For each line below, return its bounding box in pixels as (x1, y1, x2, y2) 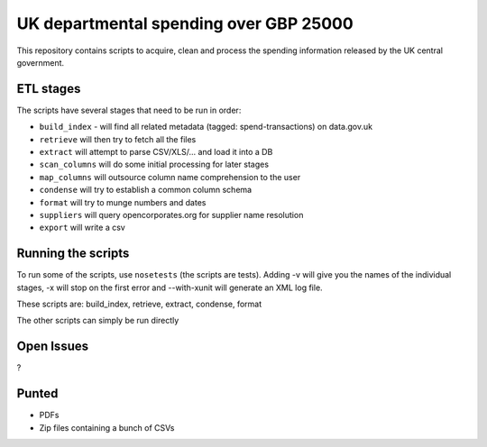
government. (16, 57, 65, 68)
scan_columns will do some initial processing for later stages (39, 159, 270, 170)
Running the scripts (16, 246, 130, 261)
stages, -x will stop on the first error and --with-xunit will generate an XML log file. (16, 282, 324, 293)
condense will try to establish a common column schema (39, 185, 253, 196)
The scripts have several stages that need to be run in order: (16, 105, 242, 115)
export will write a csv (39, 222, 125, 233)
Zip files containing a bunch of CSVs (39, 422, 175, 433)
